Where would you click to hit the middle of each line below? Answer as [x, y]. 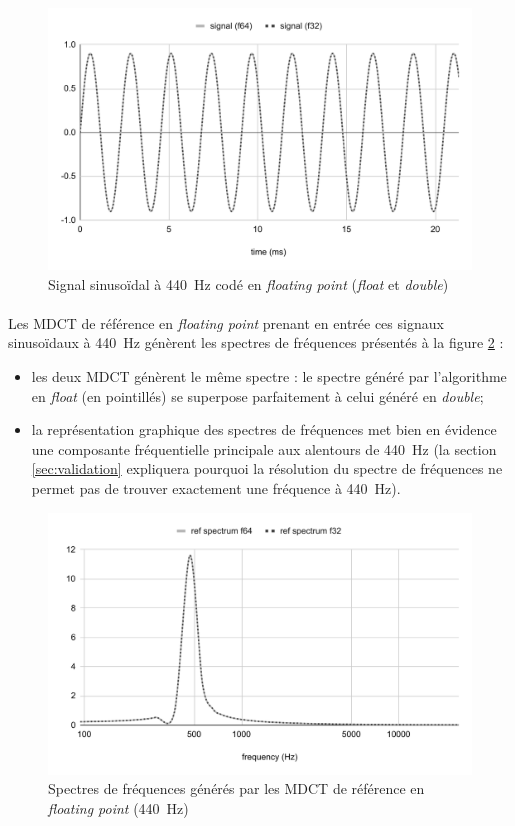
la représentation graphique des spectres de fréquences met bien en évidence [264, 429]
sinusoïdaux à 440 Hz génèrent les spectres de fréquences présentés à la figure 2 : [256, 342]
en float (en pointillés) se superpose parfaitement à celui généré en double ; [257, 395]
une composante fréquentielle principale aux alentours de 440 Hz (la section [264, 448]
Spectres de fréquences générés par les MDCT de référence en [236, 788]
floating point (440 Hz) [118, 807]
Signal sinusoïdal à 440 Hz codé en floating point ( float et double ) [248, 283]
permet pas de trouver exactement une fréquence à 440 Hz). [216, 488]
